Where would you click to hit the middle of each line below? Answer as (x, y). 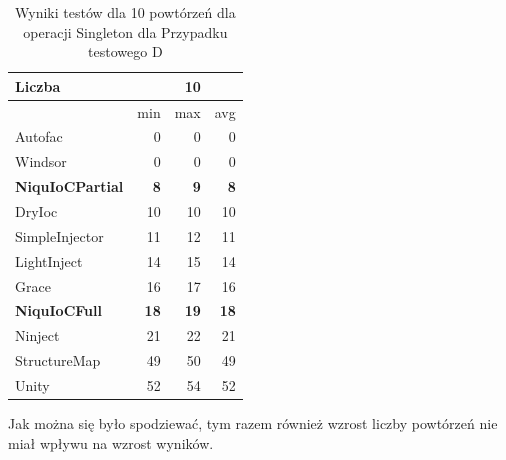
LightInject (49, 260)
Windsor (41, 161)
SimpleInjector (59, 235)
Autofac (39, 136)
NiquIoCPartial (69, 186)
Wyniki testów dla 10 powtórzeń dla (125, 12)
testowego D (125, 51)
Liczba (38, 85)
